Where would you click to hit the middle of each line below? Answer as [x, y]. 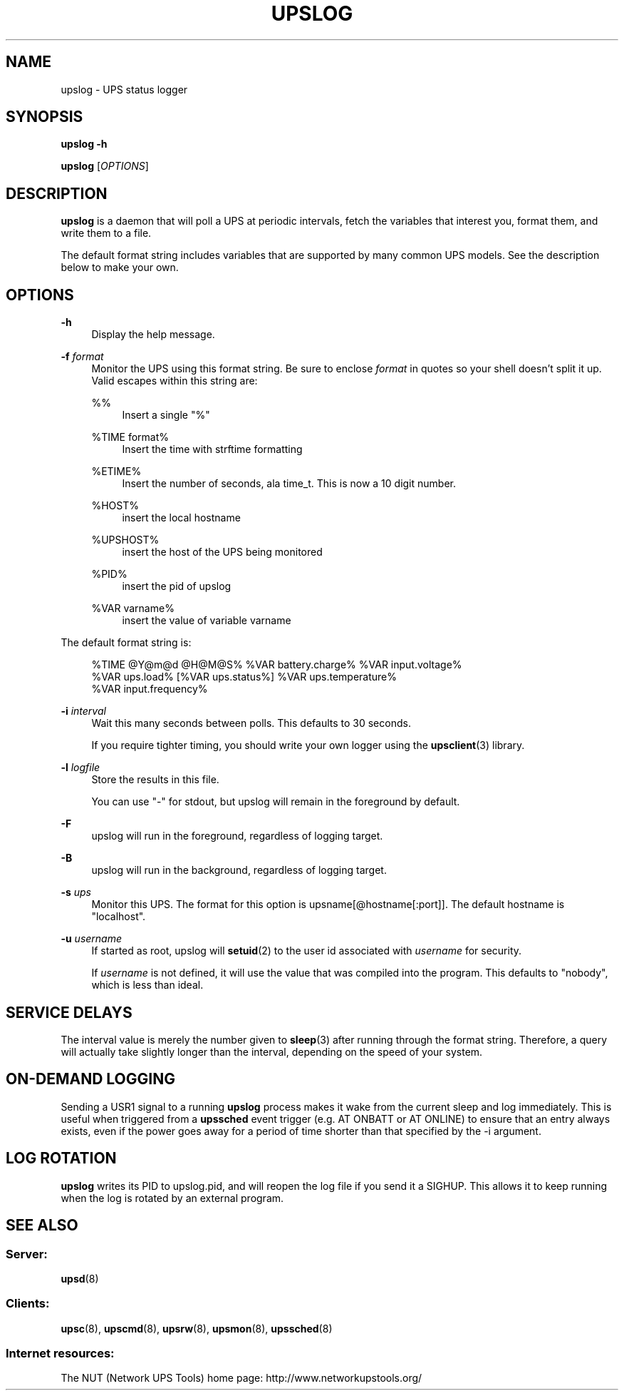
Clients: [28, 1304]
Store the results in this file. [155, 780]
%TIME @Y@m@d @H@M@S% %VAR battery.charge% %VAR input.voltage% [277, 665]
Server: [27, 1254]
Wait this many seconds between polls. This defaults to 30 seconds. [251, 723]
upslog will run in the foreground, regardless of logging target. [237, 836]
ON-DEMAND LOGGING [90, 1079]
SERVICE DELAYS [69, 1012]
